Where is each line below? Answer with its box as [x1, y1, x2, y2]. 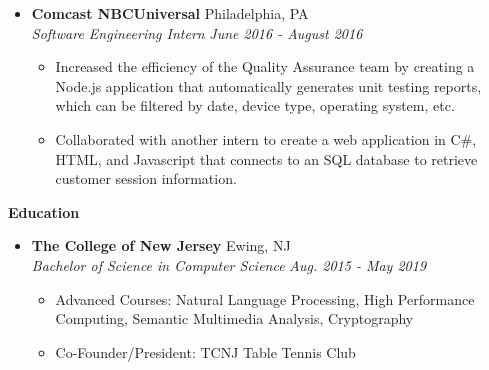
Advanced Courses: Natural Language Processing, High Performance [55, 288, 475, 309]
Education [8, 201, 80, 222]
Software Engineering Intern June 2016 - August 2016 [31, 22, 363, 43]
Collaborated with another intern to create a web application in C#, [55, 128, 477, 149]
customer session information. [55, 168, 237, 189]
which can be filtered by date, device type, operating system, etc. [55, 95, 455, 116]
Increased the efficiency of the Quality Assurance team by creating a [55, 56, 475, 77]
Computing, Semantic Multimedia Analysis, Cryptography [55, 308, 414, 329]
